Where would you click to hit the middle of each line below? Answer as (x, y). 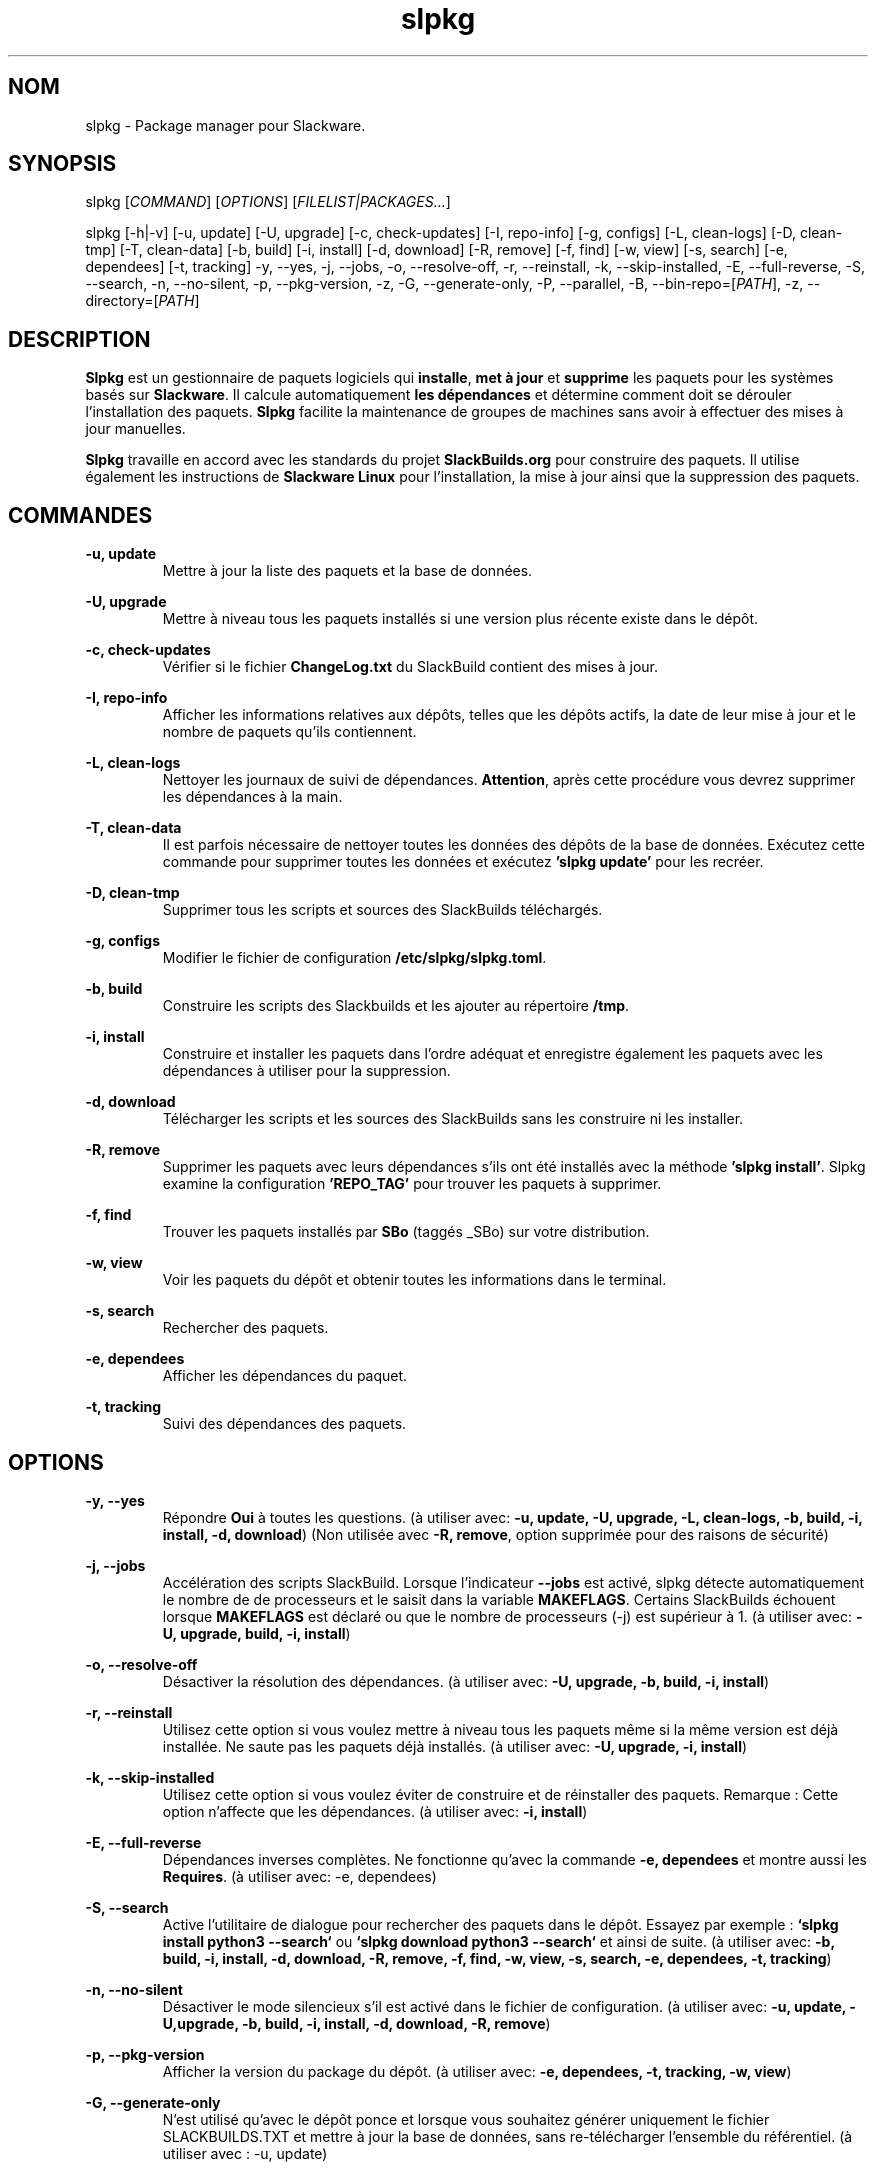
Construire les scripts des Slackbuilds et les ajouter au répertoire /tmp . (396, 1006)
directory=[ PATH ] (142, 301)
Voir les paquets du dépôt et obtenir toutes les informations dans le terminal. (414, 1280)
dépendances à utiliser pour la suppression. (306, 1071)
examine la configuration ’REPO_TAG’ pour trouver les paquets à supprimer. (412, 1184)
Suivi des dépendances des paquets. (284, 1424)
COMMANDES (80, 515)
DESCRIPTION (79, 339)
